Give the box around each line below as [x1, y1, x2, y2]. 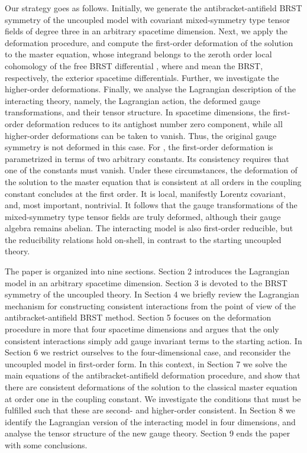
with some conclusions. [5, 438, 88, 451]
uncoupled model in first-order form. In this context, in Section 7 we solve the [5, 357, 287, 370]
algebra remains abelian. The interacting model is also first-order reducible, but [5, 222, 293, 234]
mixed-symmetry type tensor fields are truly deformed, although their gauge [5, 210, 281, 222]
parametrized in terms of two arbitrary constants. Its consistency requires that [5, 152, 289, 164]
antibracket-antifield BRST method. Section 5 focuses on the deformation [5, 311, 272, 323]
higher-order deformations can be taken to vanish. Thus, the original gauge [5, 129, 277, 141]
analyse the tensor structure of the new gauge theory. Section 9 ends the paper [5, 427, 290, 439]
